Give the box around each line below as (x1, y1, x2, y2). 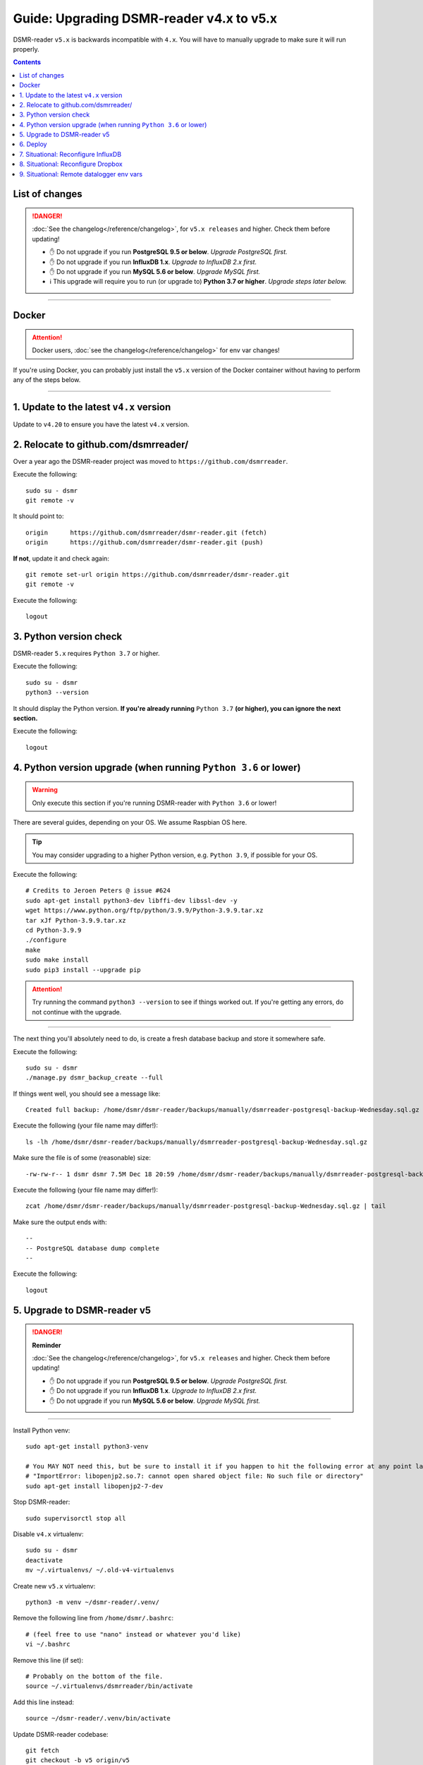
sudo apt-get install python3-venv (25, 1442, 149, 1451)
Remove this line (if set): (13, 1656, 84, 1664)
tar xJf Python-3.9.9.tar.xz (25, 916, 126, 924)
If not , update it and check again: (13, 554, 109, 563)
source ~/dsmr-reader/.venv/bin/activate (25, 1714, 171, 1723)
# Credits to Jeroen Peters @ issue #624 (25, 887, 171, 895)
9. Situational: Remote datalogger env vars (19, 169, 143, 178)
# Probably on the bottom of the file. (25, 1672, 164, 1680)
